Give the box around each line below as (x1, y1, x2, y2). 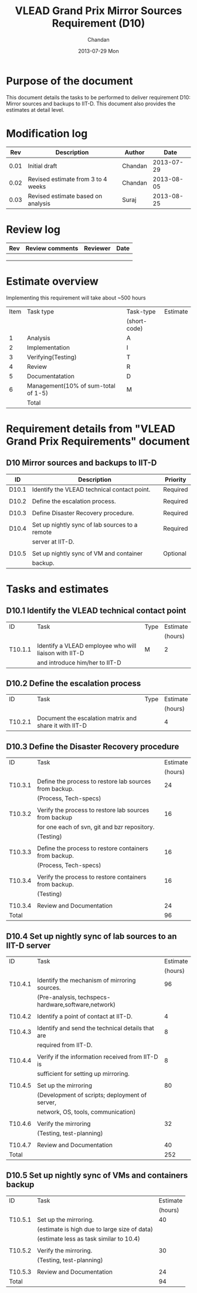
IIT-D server (6, 940, 51, 951)
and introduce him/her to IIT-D (37, 658, 121, 667)
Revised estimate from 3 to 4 (28, 175, 107, 183)
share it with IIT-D (37, 722, 87, 730)
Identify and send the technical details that (37, 1024, 154, 1032)
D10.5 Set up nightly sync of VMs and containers (6, 1171, 188, 1181)
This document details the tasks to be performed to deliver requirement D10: (6, 94, 191, 101)
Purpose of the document (6, 74, 133, 88)
